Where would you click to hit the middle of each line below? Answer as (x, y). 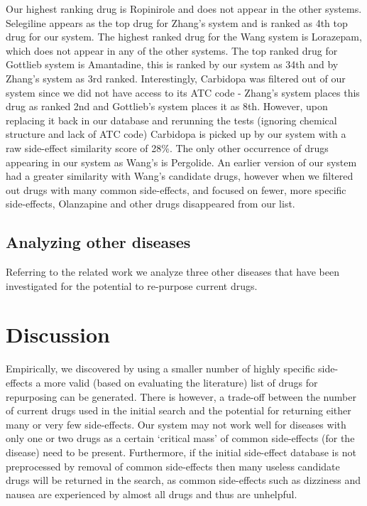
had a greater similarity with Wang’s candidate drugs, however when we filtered (180, 176)
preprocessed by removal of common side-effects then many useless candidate (173, 466)
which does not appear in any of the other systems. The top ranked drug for (172, 50)
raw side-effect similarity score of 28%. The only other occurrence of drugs (167, 147)
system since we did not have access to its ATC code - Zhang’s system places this (183, 92)
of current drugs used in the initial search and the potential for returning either (179, 410)
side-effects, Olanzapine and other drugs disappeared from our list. (150, 204)
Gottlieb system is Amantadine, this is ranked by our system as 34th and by (172, 64)
